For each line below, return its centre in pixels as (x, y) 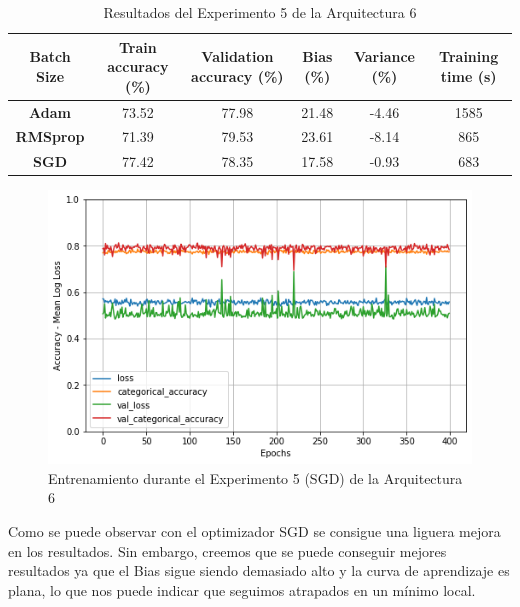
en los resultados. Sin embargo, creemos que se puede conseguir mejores (227, 550)
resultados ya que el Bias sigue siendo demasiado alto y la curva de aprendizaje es (259, 570)
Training (469, 56)
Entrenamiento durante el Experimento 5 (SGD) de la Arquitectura (255, 477)
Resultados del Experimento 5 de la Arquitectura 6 (260, 12)
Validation (237, 56)
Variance (384, 56)
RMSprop (50, 136)
